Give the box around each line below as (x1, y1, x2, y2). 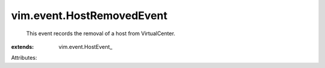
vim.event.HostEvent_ (58, 43, 113, 50)
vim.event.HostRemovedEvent (11, 9, 168, 22)
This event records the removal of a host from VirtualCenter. (26, 30, 176, 37)
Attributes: (11, 54, 37, 61)
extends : (11, 43, 34, 50)
